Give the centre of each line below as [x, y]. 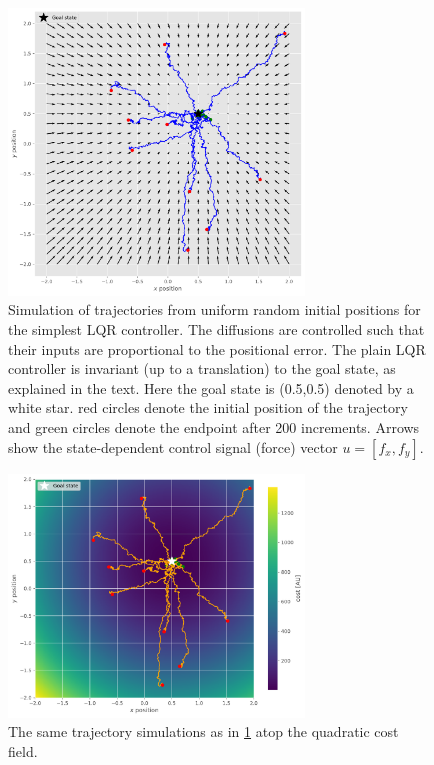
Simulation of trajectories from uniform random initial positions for [214, 309]
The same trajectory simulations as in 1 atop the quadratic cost [203, 731]
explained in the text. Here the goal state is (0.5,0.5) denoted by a [211, 387]
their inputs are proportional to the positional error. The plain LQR [217, 348]
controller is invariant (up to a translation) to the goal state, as [202, 368]
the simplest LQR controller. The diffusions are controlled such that [216, 328]
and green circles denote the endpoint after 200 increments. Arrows [214, 426]
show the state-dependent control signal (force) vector [173, 446]
